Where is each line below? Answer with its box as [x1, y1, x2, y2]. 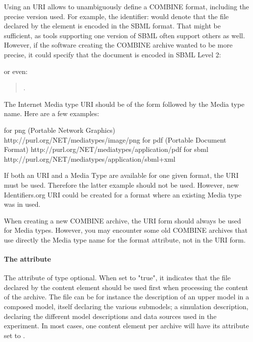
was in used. [4, 199, 41, 209]
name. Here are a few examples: [4, 108, 100, 119]
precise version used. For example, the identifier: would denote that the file [4, 11, 229, 21]
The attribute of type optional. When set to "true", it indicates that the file [4, 272, 231, 283]
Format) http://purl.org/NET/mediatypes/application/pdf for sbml [4, 144, 208, 154]
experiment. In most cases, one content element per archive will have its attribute [4, 320, 249, 331]
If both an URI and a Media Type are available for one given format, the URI [4, 170, 239, 180]
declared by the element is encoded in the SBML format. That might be [4, 21, 221, 31]
